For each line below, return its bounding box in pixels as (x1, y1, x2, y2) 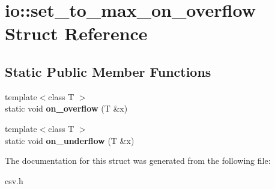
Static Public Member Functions (5, 62, 211, 80)
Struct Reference (5, 21, 148, 46)
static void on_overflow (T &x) (5, 102, 128, 115)
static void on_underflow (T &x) (5, 134, 134, 146)
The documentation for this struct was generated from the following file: (5, 154, 271, 167)
